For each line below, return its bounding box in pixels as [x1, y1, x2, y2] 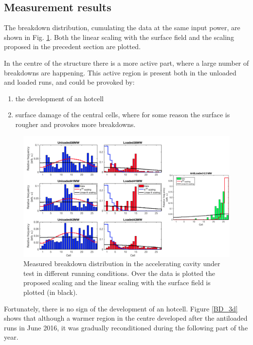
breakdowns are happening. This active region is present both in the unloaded [4, 67, 236, 77]
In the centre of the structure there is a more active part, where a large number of [4, 57, 249, 68]
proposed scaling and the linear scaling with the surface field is [23, 277, 211, 288]
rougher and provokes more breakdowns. [15, 119, 136, 129]
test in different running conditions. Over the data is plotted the [23, 268, 215, 278]
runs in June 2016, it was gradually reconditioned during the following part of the [4, 322, 248, 332]
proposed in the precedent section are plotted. [4, 41, 141, 52]
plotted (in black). [23, 287, 78, 297]
